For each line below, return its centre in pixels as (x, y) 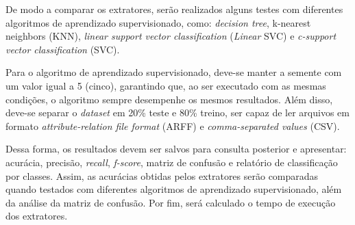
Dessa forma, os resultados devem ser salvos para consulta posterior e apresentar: (176, 149)
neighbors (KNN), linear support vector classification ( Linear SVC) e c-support (171, 36)
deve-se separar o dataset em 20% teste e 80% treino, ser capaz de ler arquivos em (177, 112)
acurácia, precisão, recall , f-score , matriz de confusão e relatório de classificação (172, 162)
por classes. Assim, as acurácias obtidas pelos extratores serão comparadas (162, 175)
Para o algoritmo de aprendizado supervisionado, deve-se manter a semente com (174, 72)
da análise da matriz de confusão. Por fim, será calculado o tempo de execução (171, 202)
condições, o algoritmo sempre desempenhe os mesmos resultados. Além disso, (169, 99)
